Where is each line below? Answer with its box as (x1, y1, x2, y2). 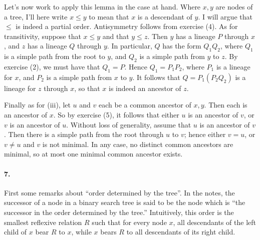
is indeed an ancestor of (109, 82, 181, 93)
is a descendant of (137, 11, 192, 21)
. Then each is (204, 99, 247, 110)
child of (4, 226, 27, 237)
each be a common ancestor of (98, 99, 191, 110)
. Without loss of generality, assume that (66, 119, 191, 129)
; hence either (184, 129, 226, 139)
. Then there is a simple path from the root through (4, 129, 164, 139)
